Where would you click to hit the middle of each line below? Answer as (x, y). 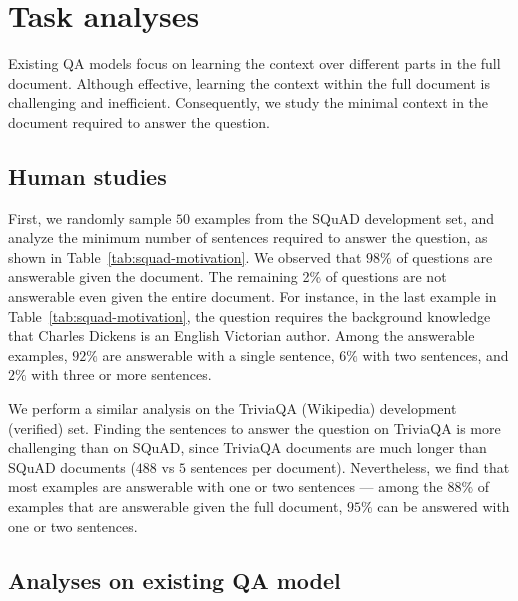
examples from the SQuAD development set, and (344, 217)
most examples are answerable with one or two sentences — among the (225, 486)
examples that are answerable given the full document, (175, 506)
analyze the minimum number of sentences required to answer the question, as (248, 237)
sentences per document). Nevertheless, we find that (350, 466)
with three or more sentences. (121, 374)
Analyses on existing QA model (174, 579)
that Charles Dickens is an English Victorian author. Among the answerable (241, 335)
